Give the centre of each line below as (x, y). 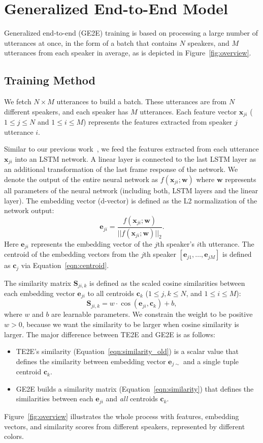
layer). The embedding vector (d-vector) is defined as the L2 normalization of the (131, 200)
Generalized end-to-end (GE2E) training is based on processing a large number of (131, 33)
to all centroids (111, 293)
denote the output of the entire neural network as (81, 179)
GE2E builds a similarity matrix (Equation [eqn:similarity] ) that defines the (135, 388)
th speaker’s (176, 243)
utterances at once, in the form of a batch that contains (91, 42)
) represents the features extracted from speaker (158, 122)
